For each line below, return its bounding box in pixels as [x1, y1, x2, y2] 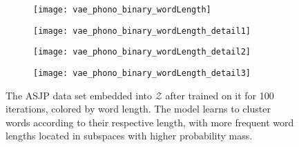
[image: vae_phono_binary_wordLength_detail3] [33, 68, 251, 78]
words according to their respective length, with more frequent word [6, 115, 294, 129]
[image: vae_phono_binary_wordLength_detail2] [33, 47, 251, 57]
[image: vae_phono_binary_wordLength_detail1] [33, 26, 251, 36]
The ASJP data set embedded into [6, 88, 153, 102]
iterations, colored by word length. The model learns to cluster [6, 101, 271, 116]
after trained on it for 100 [165, 88, 274, 102]
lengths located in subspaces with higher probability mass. [6, 128, 253, 143]
